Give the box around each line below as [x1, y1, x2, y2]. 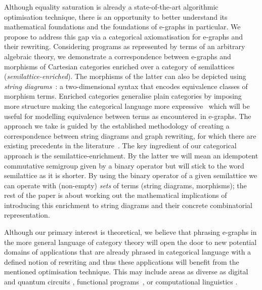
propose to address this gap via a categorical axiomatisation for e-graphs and [4, 31, 243, 42]
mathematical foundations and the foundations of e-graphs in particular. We [4, 21, 241, 32]
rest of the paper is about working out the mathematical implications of [4, 190, 227, 200]
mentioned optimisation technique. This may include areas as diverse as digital [4, 266, 248, 277]
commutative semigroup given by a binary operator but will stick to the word [4, 160, 244, 171]
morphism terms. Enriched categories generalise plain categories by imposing [4, 91, 242, 101]
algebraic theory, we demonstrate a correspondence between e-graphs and [4, 51, 231, 61]
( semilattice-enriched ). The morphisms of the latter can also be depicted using [4, 71, 246, 81]
